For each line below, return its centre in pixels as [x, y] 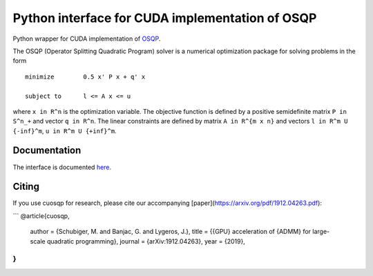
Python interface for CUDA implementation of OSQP [165, 18]
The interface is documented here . [62, 167]
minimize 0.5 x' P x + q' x [85, 77]
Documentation [47, 151]
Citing [26, 187]
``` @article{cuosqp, [41, 216]
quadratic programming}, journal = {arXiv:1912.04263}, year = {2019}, [146, 241]
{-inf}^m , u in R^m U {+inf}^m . [65, 130]
